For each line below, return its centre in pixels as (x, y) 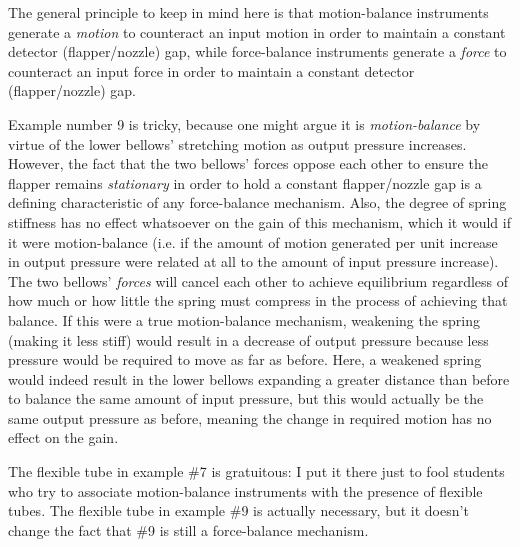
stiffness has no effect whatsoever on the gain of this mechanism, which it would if (259, 221)
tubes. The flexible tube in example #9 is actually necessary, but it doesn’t (238, 510)
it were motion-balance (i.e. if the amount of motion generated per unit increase (253, 241)
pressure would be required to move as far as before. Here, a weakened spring (245, 359)
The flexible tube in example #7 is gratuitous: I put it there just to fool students (256, 471)
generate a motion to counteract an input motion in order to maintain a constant (257, 31)
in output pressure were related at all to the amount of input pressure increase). (253, 261)
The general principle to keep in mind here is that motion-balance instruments (248, 12)
